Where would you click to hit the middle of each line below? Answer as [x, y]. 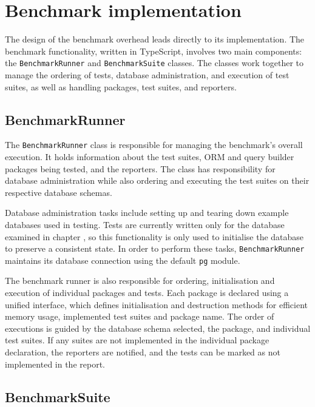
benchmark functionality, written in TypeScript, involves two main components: [154, 51]
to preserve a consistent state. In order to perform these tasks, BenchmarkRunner [155, 248]
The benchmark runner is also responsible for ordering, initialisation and [140, 281]
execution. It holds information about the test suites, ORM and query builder [150, 157]
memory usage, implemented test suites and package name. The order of [140, 316]
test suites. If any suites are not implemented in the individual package [137, 340]
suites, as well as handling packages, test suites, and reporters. [121, 86]
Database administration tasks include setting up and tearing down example [147, 213]
